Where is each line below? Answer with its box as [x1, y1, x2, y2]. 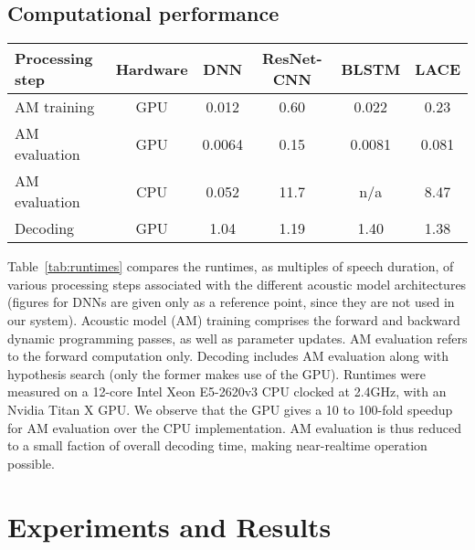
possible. [7, 453, 55, 472]
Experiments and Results [7, 507, 332, 545]
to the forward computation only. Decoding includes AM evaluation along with [7, 346, 449, 365]
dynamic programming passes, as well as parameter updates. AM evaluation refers [7, 328, 468, 347]
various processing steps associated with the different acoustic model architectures [7, 274, 467, 293]
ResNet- [261, 48, 322, 69]
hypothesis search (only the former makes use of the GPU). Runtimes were [7, 364, 426, 383]
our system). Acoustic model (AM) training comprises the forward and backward [7, 310, 460, 329]
